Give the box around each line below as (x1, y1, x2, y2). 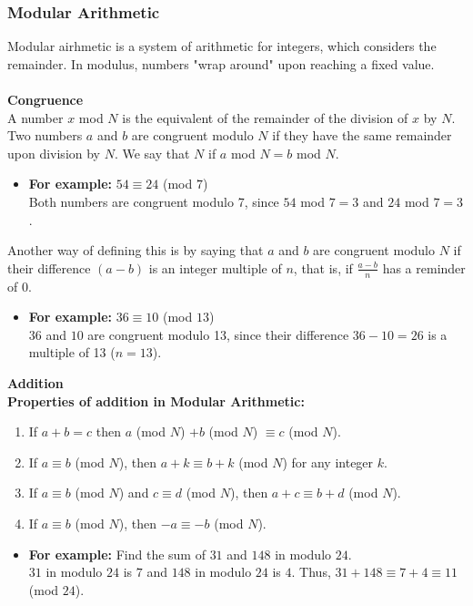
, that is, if (293, 258, 353, 277)
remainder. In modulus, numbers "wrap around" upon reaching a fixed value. (7, 54, 435, 73)
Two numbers (7, 126, 83, 145)
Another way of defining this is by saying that (7, 241, 264, 260)
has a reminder (382, 258, 466, 277)
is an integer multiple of (148, 258, 282, 277)
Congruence (7, 90, 84, 108)
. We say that (114, 143, 190, 162)
